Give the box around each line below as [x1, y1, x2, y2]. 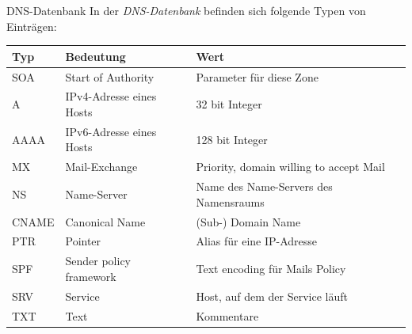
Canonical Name [65, 213, 146, 230]
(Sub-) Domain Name [196, 213, 301, 230]
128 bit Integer [196, 131, 268, 147]
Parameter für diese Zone [196, 68, 319, 85]
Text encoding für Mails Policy [196, 260, 346, 277]
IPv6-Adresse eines [65, 123, 157, 139]
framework [65, 268, 116, 284]
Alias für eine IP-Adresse [196, 233, 318, 249]
